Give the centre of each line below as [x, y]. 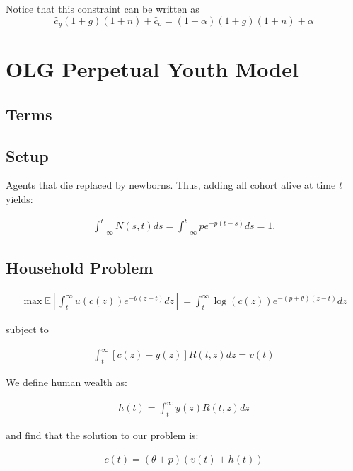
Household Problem [80, 268]
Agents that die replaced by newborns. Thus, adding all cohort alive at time [171, 185]
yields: [19, 199]
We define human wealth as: [66, 382]
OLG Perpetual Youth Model [152, 69]
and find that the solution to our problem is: [102, 435]
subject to [27, 329]
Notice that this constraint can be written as [103, 8]
